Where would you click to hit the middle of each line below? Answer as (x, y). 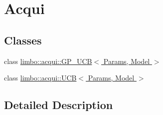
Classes (23, 40)
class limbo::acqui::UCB (40, 78)
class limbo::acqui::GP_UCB (48, 61)
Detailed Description (59, 105)
